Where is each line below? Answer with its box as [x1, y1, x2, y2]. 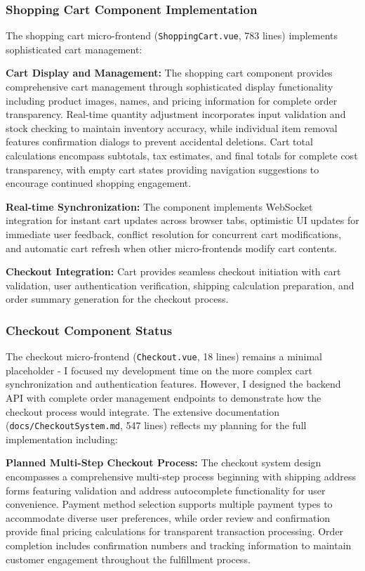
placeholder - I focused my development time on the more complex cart [6, 362, 312, 377]
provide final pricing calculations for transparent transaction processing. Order [6, 524, 344, 539]
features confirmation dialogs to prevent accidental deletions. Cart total [6, 134, 313, 149]
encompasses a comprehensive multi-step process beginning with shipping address [6, 469, 357, 484]
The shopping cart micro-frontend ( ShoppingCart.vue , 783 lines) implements [6, 28, 338, 43]
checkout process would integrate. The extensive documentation [6, 404, 279, 419]
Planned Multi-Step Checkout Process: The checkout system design [6, 455, 321, 470]
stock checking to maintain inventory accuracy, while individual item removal [6, 120, 338, 135]
